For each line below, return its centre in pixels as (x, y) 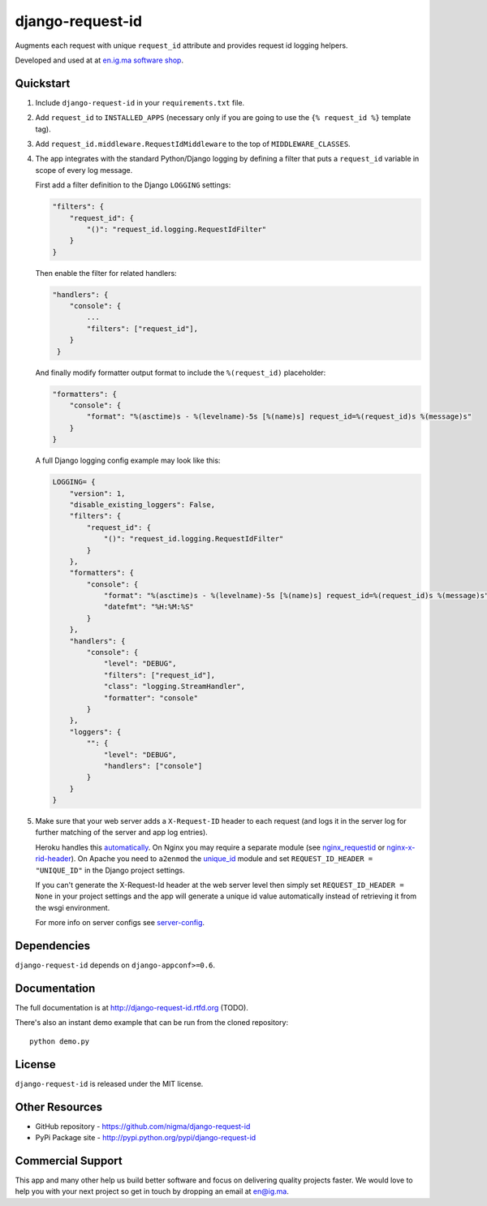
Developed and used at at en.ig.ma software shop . (99, 60)
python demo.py (60, 1041)
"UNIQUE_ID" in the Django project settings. (110, 870)
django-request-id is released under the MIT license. (109, 1083)
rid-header (54, 859)
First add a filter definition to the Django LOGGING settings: (133, 185)
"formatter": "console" (151, 698)
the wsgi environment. (73, 907)
